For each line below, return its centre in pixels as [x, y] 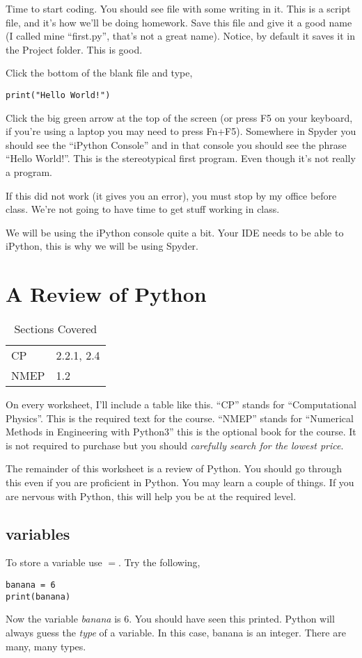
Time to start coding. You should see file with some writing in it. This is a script [178, 8]
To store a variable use [54, 562]
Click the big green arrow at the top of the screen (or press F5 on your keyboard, [179, 117]
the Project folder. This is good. [74, 49]
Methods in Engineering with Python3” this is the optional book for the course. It [181, 432]
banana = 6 [31, 585]
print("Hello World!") [58, 95]
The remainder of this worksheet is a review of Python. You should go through [174, 468]
